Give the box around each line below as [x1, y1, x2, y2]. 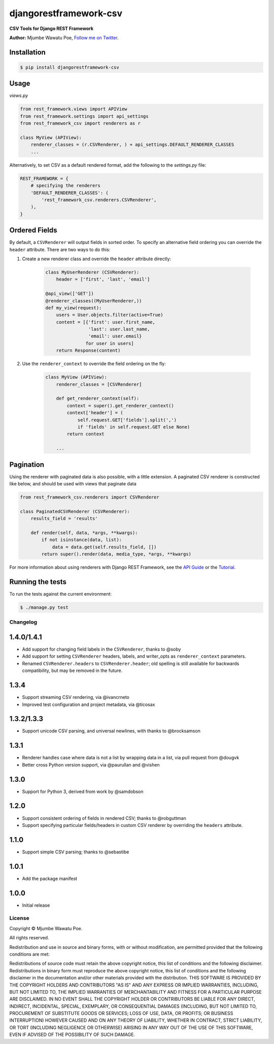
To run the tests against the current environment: [9, 591, 112, 597]
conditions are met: [9, 951, 50, 957]
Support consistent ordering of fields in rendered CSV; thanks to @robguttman [22, 815, 186, 821]
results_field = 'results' [30, 516, 98, 521]
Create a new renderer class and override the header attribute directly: [22, 256, 172, 262]
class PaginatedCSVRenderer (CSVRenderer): [20, 508, 130, 514]
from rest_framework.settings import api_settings [20, 113, 149, 119]
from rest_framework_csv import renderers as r [20, 120, 141, 127]
